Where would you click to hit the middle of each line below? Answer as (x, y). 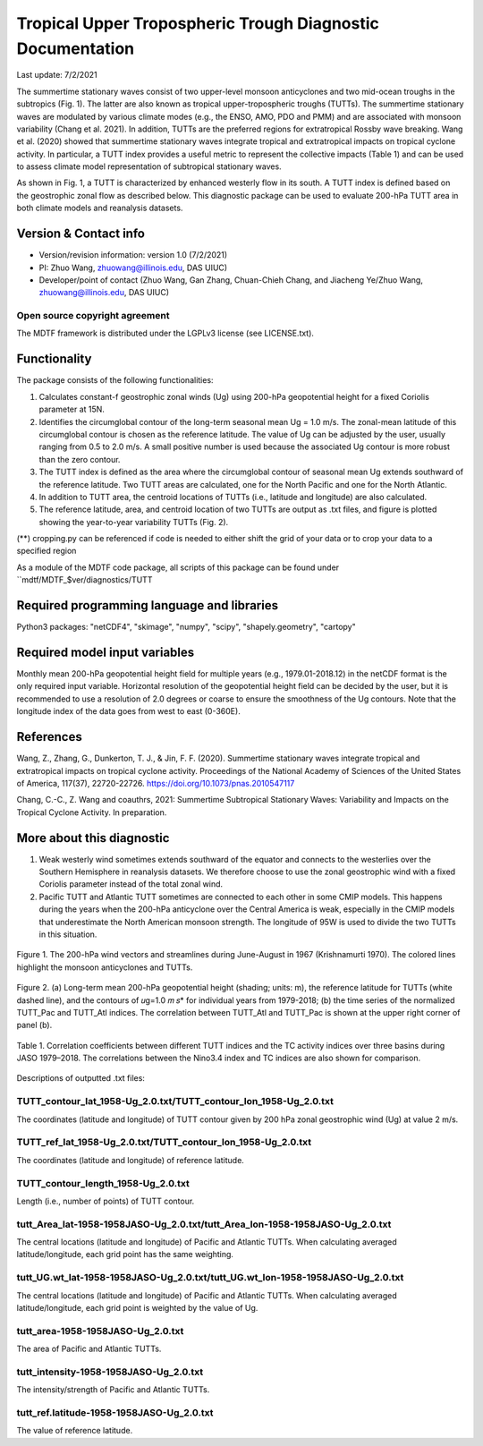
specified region (47, 551)
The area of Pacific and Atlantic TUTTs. (89, 1349)
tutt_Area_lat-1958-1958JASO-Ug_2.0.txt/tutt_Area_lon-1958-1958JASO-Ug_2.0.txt (204, 1224)
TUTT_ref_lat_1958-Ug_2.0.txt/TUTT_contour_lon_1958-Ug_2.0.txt (164, 1143)
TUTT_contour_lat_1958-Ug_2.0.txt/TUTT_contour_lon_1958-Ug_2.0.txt (175, 1102)
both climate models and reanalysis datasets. (100, 208)
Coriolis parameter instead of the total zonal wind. (131, 884)
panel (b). (34, 1025)
